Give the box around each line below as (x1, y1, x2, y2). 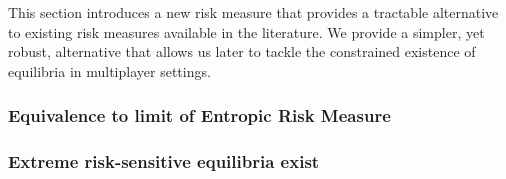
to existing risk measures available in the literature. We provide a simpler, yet (8, 21, 485, 42)
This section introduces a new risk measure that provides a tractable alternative (8, 2, 499, 22)
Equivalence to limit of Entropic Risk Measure (8, 103, 391, 128)
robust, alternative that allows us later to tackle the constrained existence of (8, 41, 476, 62)
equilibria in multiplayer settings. (8, 60, 211, 81)
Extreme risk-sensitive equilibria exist (8, 149, 320, 174)
